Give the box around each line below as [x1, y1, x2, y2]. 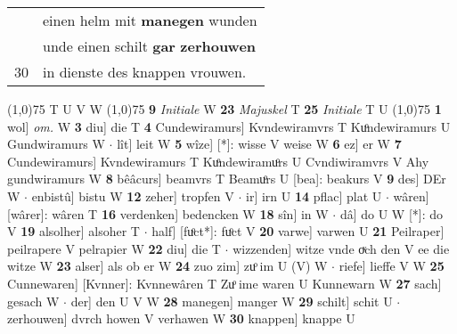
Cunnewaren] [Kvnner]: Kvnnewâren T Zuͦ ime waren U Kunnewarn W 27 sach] [7, 273, 442, 292]
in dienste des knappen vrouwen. [43, 61, 247, 82]
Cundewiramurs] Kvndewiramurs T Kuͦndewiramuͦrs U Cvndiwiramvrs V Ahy [7, 151, 429, 170]
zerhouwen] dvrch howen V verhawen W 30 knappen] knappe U [7, 309, 355, 328]
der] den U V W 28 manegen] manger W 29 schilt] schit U [70, 291, 393, 310]
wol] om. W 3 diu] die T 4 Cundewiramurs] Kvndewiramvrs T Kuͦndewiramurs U [7, 117, 451, 135]
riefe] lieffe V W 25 [339, 257, 445, 275]
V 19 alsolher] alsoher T [7, 222, 140, 240]
